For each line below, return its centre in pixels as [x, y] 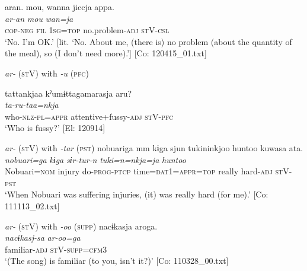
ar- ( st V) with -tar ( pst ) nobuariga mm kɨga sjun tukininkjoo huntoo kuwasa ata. [154, 147]
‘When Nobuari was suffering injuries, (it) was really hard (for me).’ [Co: [137, 194]
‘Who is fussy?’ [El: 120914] [55, 128]
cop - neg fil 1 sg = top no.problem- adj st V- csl [87, 30]
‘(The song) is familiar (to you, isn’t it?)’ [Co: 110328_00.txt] [117, 261]
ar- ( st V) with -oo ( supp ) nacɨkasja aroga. [81, 226]
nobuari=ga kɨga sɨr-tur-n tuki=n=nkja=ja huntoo [95, 159]
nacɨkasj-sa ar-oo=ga [43, 237]
